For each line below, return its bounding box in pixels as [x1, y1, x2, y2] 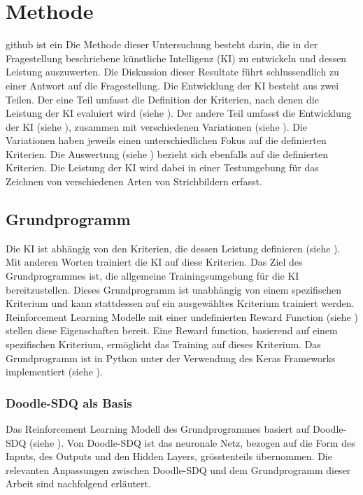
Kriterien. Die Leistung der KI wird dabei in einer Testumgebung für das [6, 160, 319, 175]
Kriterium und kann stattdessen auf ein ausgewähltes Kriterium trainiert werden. [6, 296, 355, 310]
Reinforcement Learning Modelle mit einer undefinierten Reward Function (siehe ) [6, 309, 358, 324]
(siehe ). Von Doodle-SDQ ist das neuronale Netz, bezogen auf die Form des [29, 435, 355, 450]
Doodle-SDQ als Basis [6, 394, 132, 411]
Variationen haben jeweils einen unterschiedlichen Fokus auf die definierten [6, 133, 327, 148]
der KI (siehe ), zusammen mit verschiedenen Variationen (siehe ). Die [6, 119, 308, 134]
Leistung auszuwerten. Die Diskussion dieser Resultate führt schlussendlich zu [6, 64, 339, 79]
